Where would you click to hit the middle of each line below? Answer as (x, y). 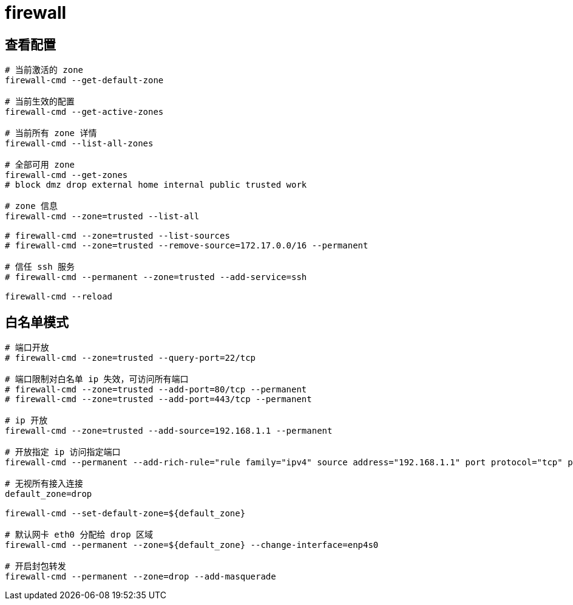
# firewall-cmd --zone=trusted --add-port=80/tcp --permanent (156, 390)
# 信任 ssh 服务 (40, 267)
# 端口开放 (27, 348)
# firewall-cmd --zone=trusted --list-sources (117, 236)
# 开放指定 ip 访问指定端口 (63, 452)
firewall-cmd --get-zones (66, 175)
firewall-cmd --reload (59, 297)
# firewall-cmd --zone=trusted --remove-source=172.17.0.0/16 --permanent (187, 246)
